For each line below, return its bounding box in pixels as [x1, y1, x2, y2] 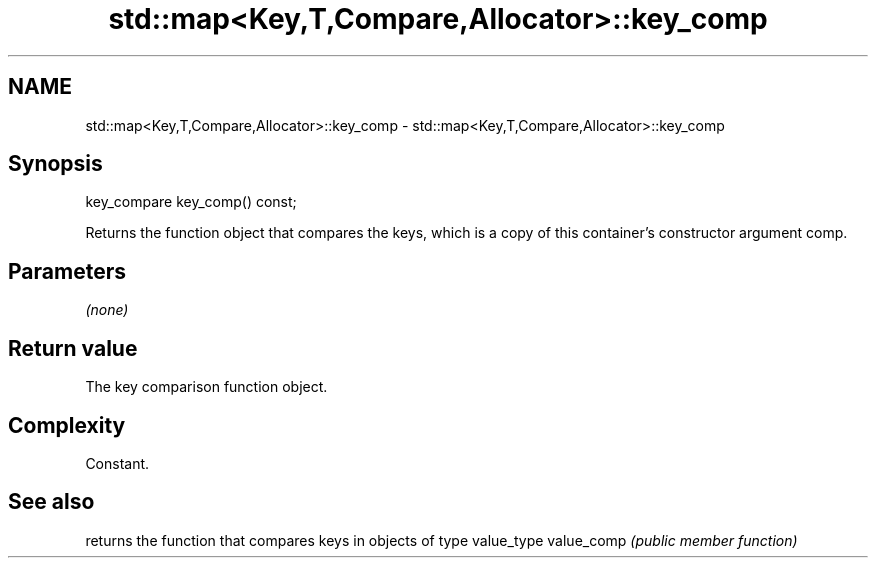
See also [8, 489, 95, 515]
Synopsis [8, 151, 103, 177]
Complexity [8, 412, 126, 438]
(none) [85, 301, 129, 319]
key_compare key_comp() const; [85, 193, 297, 211]
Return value [8, 335, 138, 361]
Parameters [8, 258, 126, 284]
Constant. [85, 454, 150, 472]
